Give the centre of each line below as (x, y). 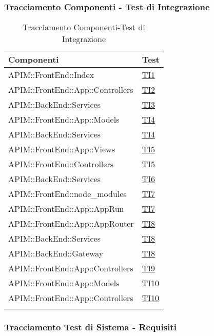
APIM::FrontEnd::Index (51, 75)
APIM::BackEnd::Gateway (56, 253)
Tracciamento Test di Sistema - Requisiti (90, 327)
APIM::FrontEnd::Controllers (61, 164)
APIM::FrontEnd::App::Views (62, 149)
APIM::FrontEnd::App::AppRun (66, 209)
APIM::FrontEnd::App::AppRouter (71, 224)
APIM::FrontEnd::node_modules (67, 194)
